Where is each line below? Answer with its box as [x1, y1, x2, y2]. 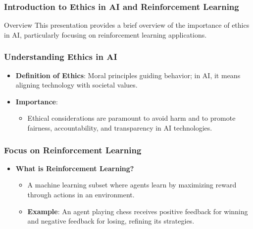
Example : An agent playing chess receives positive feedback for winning [27, 206, 248, 216]
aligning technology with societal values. [15, 80, 138, 90]
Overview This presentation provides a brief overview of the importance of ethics [4, 20, 250, 30]
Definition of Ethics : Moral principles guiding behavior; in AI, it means [15, 70, 241, 80]
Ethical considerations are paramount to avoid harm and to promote [27, 113, 236, 123]
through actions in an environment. [27, 189, 135, 199]
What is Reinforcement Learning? [15, 163, 134, 173]
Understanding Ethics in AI [4, 50, 117, 63]
